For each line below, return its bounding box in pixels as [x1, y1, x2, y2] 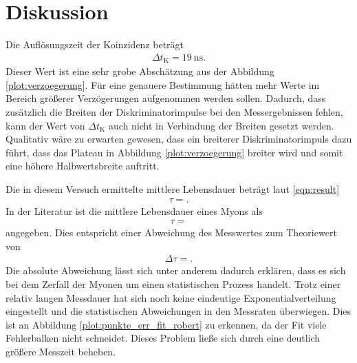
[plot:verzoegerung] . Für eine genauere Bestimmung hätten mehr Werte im [6, 77, 320, 92]
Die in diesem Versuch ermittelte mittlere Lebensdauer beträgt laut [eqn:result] [6, 181, 340, 196]
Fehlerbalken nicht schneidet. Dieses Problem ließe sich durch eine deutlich [6, 331, 321, 345]
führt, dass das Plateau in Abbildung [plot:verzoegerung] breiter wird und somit [6, 145, 343, 159]
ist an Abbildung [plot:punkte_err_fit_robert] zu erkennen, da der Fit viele [6, 317, 327, 331]
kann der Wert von [6, 118, 85, 132]
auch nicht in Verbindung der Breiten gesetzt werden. [109, 118, 334, 132]
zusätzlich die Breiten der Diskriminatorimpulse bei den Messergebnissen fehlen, [6, 104, 343, 118]
